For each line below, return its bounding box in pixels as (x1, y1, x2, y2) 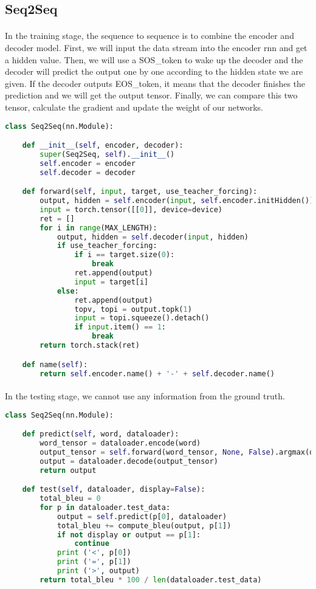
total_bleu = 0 (39, 494, 101, 503)
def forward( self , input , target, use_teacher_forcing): (22, 187, 258, 196)
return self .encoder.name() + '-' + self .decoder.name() (39, 369, 275, 378)
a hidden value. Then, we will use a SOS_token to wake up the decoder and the (5, 53, 303, 66)
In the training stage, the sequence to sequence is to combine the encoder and (5, 29, 294, 42)
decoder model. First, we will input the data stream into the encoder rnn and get (5, 41, 307, 53)
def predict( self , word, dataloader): (22, 430, 179, 439)
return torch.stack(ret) (39, 341, 140, 350)
